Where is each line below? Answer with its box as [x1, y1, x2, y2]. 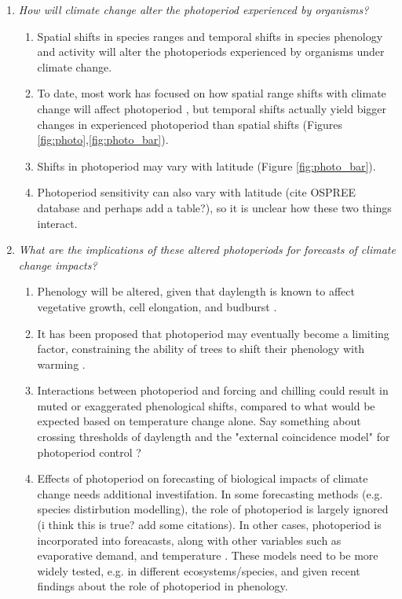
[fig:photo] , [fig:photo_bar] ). [37, 131, 169, 148]
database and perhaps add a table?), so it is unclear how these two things [37, 199, 392, 215]
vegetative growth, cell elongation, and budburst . [37, 298, 277, 314]
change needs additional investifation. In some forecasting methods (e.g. [37, 485, 383, 502]
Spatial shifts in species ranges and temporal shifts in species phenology [37, 28, 383, 44]
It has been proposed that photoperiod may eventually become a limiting [37, 325, 389, 341]
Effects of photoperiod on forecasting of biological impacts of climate [37, 470, 368, 487]
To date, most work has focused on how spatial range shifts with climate [37, 85, 386, 101]
